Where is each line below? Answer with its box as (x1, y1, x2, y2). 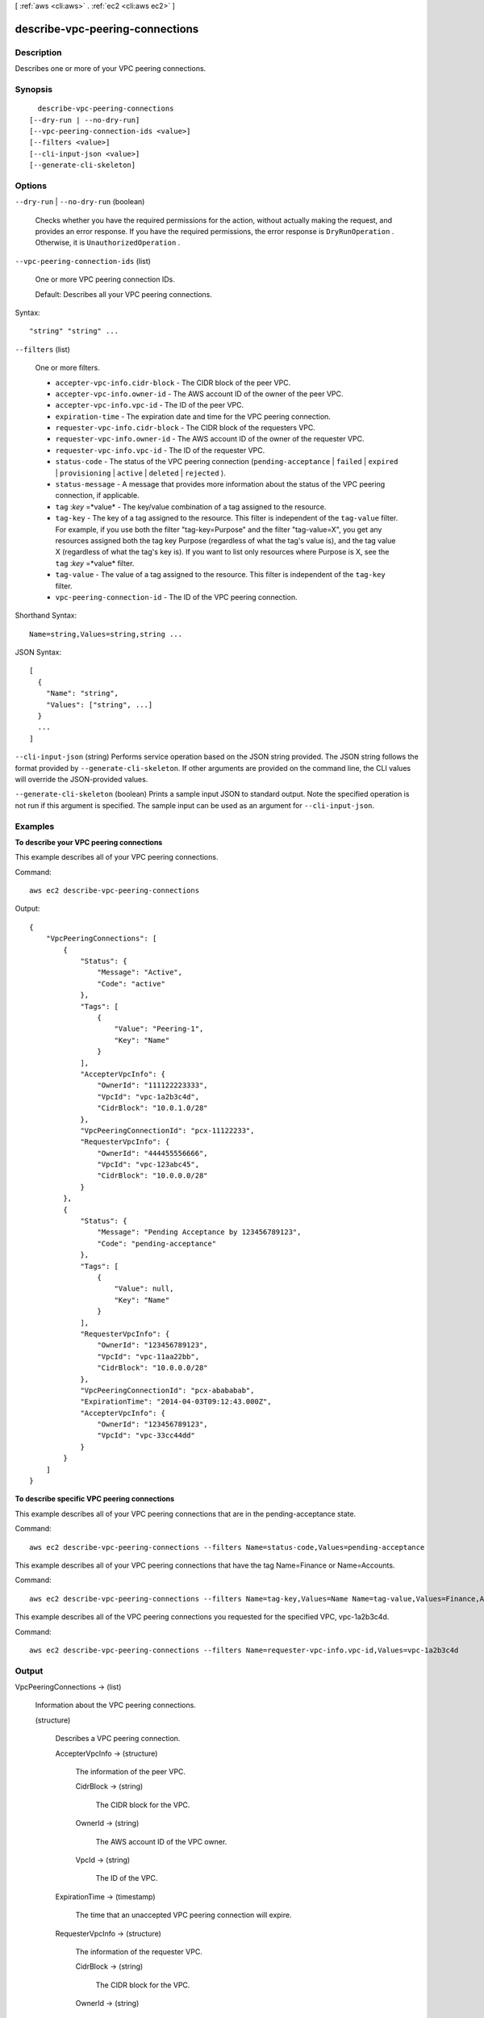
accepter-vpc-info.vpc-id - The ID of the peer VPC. (55, 400, 244, 410)
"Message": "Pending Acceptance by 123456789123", (97, 1228, 302, 1237)
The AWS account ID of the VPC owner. (95, 1836, 227, 1846)
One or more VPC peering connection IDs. (35, 274, 175, 284)
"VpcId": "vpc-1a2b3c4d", (97, 1092, 200, 1101)
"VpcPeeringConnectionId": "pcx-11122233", (80, 1126, 255, 1135)
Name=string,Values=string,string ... (29, 630, 183, 638)
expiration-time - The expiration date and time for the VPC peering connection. (55, 412, 331, 421)
